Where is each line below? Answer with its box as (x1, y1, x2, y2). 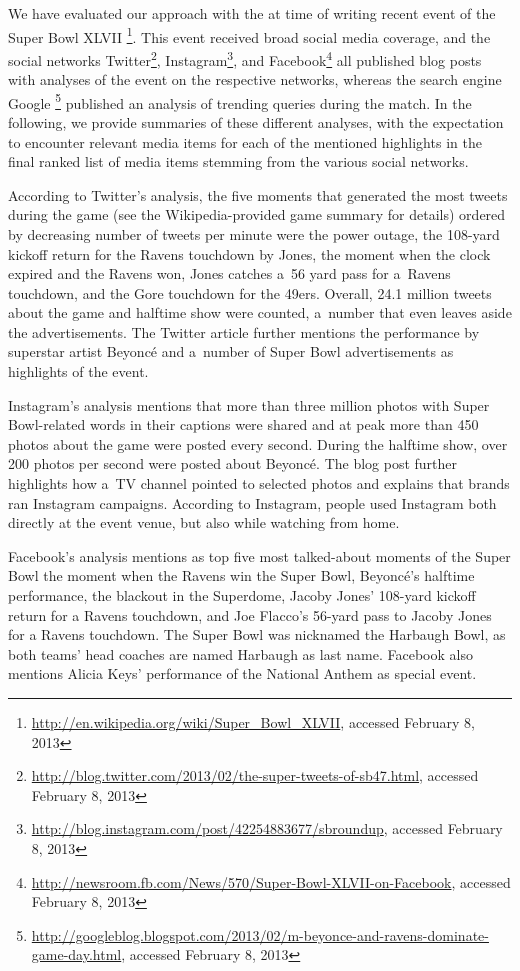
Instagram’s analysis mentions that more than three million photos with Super (8, 394, 490, 415)
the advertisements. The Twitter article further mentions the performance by (8, 321, 480, 342)
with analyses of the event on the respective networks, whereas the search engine (8, 69, 502, 90)
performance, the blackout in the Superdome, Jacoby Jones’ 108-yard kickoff (8, 585, 476, 605)
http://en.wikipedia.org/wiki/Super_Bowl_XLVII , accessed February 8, (31, 711, 475, 732)
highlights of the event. (8, 361, 149, 382)
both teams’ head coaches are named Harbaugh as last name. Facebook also (8, 643, 473, 664)
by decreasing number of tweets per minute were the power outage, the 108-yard (8, 223, 500, 244)
